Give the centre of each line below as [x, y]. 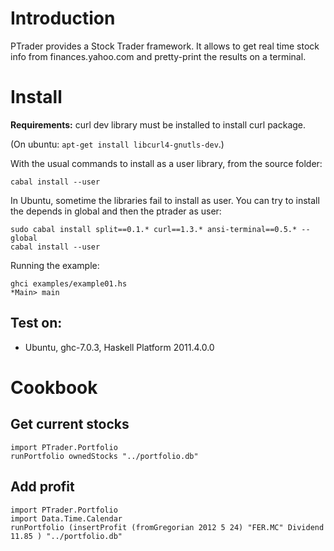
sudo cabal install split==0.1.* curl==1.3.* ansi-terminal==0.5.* [154, 229]
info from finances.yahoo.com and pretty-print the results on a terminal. [158, 56]
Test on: [36, 323]
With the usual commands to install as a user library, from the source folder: [166, 163]
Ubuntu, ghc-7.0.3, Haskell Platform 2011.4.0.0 [119, 347]
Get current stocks [70, 424]
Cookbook [54, 387]
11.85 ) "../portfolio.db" [66, 536]
